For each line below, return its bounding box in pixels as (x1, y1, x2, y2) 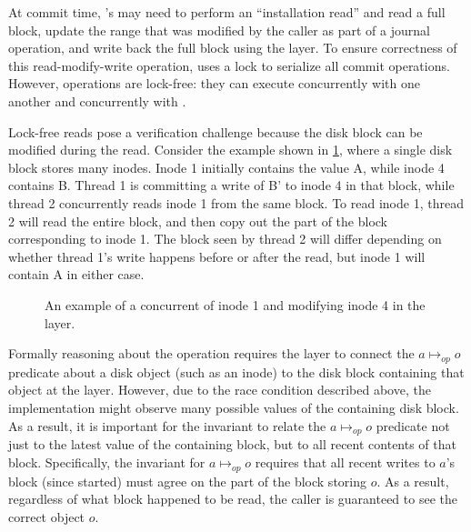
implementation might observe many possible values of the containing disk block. (8, 398, 459, 417)
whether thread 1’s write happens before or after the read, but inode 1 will (8, 246, 426, 266)
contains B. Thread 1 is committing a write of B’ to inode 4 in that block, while (8, 176, 455, 195)
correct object (8, 507, 85, 527)
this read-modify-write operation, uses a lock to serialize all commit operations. (8, 55, 450, 75)
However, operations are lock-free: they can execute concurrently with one (8, 74, 420, 93)
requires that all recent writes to (255, 453, 436, 472)
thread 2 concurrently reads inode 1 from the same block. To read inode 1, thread (8, 193, 464, 212)
